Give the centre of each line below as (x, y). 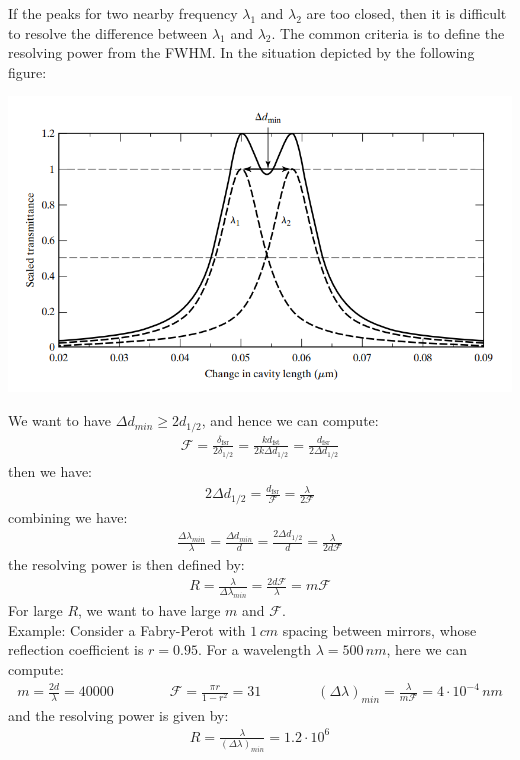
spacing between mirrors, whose (379, 629)
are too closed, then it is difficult (406, 13)
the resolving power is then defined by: (126, 564)
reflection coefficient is (76, 649)
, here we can (427, 649)
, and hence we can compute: (290, 420)
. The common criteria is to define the (388, 32)
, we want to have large (149, 610)
